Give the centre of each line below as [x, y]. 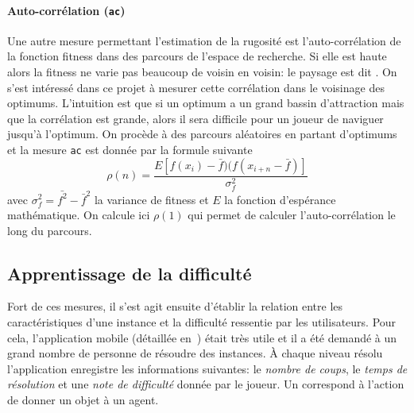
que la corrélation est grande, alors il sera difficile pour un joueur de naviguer [195, 118]
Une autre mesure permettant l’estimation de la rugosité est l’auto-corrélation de [204, 40]
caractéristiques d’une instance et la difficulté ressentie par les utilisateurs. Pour [202, 322]
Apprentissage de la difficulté [130, 273]
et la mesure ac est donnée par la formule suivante [130, 150]
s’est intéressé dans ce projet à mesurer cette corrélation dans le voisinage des [196, 87]
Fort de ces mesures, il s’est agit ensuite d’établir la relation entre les [175, 306]
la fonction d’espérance [280, 199]
